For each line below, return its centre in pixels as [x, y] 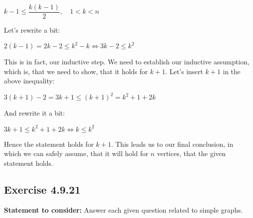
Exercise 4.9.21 [42, 189]
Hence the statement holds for [49, 144]
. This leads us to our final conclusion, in [172, 144]
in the [232, 71]
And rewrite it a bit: [34, 113]
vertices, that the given [191, 153]
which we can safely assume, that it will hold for [76, 153]
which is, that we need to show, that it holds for [76, 71]
